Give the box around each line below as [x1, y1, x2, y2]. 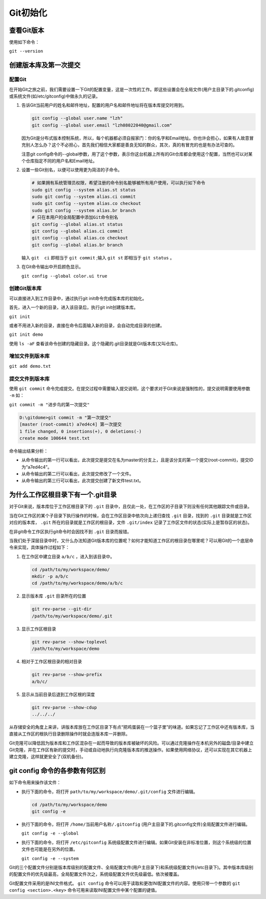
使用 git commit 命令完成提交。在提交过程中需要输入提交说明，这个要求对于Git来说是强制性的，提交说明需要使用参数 [9, 385, 251, 391]
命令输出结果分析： [9, 448, 48, 454]
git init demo [9, 332, 43, 337]
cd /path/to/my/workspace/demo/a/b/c [32, 580, 123, 586]
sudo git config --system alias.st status [32, 187, 136, 193]
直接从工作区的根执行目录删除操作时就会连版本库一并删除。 [9, 731, 130, 737]
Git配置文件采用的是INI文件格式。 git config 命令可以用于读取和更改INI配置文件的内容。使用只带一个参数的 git [9, 880, 240, 886]
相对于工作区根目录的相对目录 [21, 659, 82, 665]
